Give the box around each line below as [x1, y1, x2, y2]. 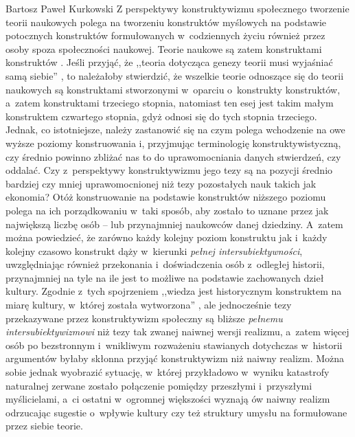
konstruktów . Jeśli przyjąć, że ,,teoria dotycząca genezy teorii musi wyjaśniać [5, 55, 333, 69]
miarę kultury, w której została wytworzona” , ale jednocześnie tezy [5, 298, 292, 312]
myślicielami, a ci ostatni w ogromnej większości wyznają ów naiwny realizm [5, 392, 330, 406]
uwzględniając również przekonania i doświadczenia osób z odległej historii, [5, 257, 325, 271]
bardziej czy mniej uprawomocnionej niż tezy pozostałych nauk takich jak [5, 176, 317, 190]
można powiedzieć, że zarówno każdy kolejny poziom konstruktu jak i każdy [5, 230, 328, 245]
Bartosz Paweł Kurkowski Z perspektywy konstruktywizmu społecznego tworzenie [5, 1, 350, 15]
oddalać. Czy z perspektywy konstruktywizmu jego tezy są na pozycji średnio [5, 163, 333, 177]
